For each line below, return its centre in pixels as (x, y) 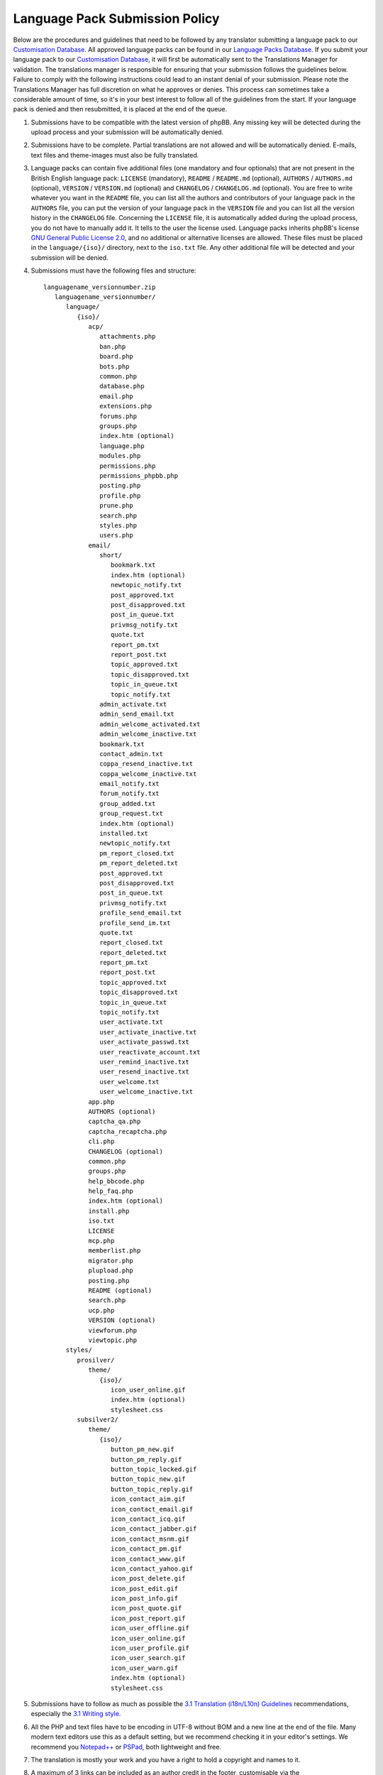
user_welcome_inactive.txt (146, 1092)
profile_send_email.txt (141, 913)
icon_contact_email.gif (152, 1509)
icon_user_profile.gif (150, 1648)
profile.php (120, 496)
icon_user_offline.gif (150, 1628)
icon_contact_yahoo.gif (152, 1568)
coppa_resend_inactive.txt (146, 764)
